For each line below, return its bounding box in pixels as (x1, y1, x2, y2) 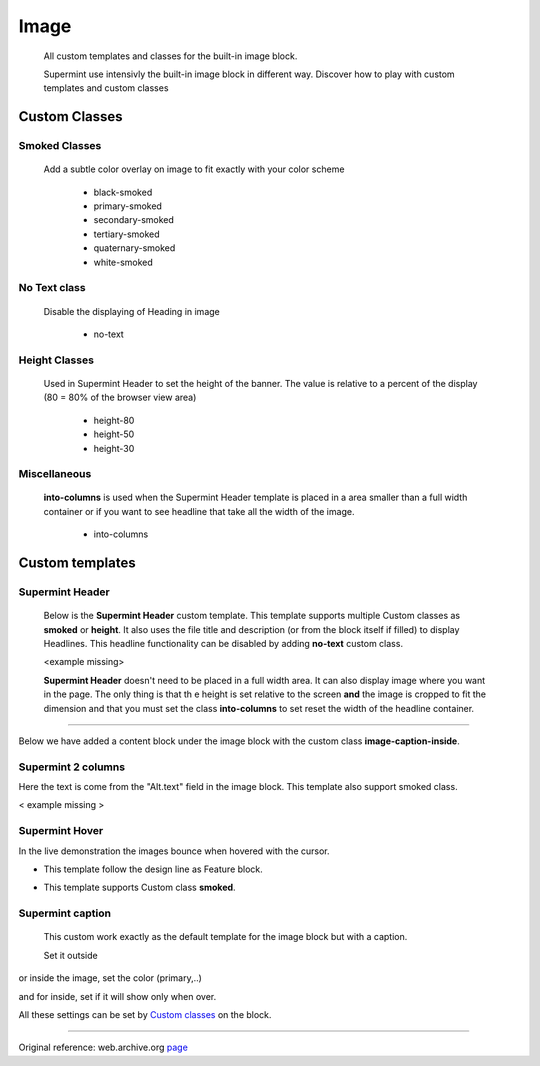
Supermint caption (18, 906, 112, 920)
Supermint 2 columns (18, 760, 125, 774)
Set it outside (43, 949, 99, 961)
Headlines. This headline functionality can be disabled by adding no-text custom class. (43, 637, 404, 649)
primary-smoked (93, 200, 162, 212)
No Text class (18, 281, 86, 295)
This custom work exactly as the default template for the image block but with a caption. (43, 931, 408, 943)
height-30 (93, 442, 135, 454)
